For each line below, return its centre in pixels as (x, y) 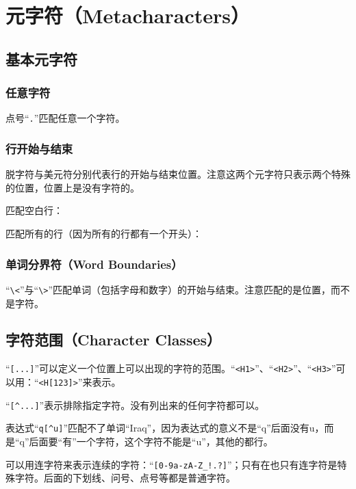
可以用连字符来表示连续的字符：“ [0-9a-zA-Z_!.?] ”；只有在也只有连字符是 (171, 464)
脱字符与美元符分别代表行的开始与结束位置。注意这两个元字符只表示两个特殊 (178, 174)
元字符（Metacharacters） (128, 15)
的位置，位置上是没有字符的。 (73, 187)
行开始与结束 (39, 148)
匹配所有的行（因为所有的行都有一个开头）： (104, 234)
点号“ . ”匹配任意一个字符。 (65, 118)
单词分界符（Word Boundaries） (94, 264)
